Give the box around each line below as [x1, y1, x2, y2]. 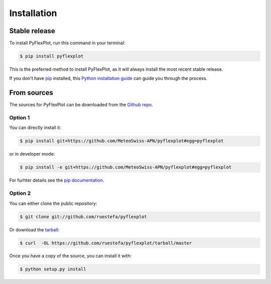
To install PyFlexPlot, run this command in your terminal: [9, 40, 125, 46]
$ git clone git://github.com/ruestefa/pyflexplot [20, 214, 148, 219]
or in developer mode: [9, 151, 55, 157]
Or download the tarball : [9, 226, 60, 233]
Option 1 [9, 114, 30, 121]
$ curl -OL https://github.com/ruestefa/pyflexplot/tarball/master [20, 240, 192, 246]
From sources [9, 88, 54, 97]
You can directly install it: [9, 124, 61, 130]
